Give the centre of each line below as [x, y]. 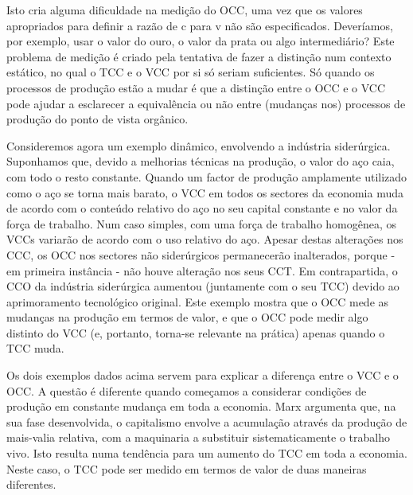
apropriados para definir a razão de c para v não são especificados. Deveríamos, [200, 25]
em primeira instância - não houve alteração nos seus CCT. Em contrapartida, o [202, 270]
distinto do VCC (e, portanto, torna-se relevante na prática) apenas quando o [196, 332]
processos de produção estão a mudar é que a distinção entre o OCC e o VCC [196, 87]
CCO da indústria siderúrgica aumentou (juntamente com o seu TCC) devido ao [203, 286]
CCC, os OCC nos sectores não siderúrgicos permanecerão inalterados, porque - [201, 254]
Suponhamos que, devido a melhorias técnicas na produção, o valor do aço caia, [201, 161]
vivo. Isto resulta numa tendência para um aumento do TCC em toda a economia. [207, 453]
